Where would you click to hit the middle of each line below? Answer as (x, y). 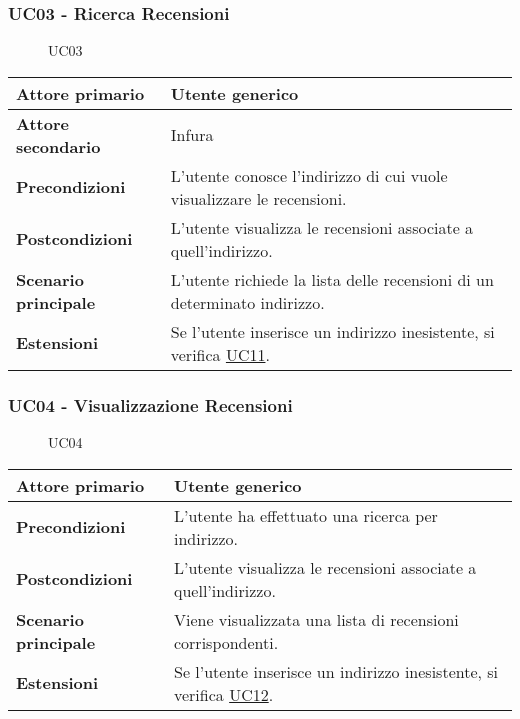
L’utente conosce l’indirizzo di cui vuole (309, 175)
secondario (58, 146)
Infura (192, 135)
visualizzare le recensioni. (258, 198)
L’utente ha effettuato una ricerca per (305, 515)
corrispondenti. (226, 642)
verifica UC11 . (220, 354)
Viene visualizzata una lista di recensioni (316, 619)
